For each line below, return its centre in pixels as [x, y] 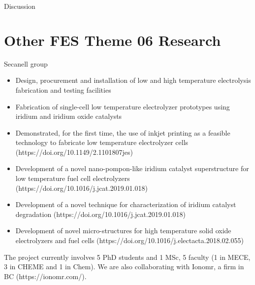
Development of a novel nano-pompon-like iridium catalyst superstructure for [132, 168]
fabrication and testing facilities [63, 89]
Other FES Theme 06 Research [112, 40]
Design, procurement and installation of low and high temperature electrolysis [133, 80]
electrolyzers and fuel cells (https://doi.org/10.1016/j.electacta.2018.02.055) [129, 240]
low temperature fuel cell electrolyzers [73, 178]
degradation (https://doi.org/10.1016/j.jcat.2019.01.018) [100, 214]
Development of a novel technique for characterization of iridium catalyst [126, 204]
